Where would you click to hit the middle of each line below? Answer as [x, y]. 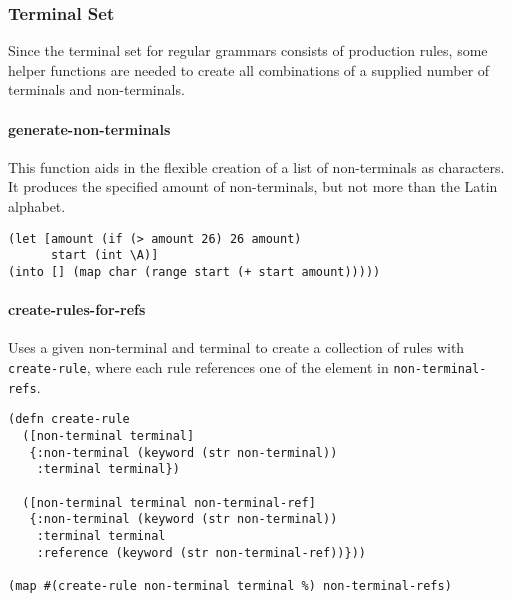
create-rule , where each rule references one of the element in [198, 366]
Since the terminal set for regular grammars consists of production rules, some [248, 50]
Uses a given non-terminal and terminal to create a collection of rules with [236, 347]
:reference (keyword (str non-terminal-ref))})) [201, 552]
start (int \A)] [104, 255]
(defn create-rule [69, 419]
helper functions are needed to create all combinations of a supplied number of [249, 69]
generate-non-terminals [89, 128]
